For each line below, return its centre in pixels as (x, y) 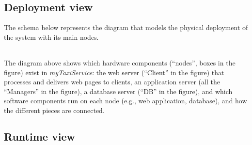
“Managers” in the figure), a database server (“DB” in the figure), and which (118, 91)
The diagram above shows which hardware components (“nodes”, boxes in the (120, 62)
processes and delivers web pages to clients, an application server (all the (112, 82)
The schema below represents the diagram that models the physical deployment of (126, 27)
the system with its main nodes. (51, 37)
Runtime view (39, 136)
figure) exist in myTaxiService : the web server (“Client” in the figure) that (114, 72)
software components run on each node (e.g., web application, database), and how (126, 101)
